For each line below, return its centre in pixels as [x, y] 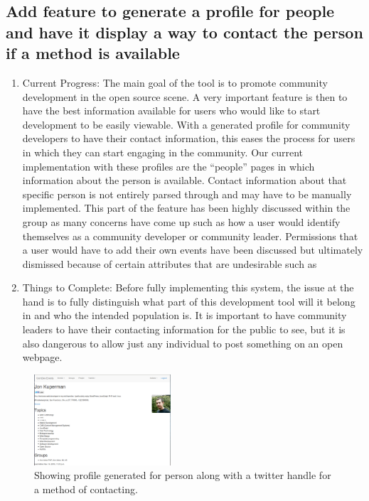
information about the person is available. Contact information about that [184, 180]
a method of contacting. [86, 489]
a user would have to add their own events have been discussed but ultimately [193, 250]
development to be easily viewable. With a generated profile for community [186, 124]
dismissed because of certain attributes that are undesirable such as [170, 263]
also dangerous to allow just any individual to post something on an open [183, 343]
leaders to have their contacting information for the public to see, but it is [184, 329]
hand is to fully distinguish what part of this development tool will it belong [189, 301]
